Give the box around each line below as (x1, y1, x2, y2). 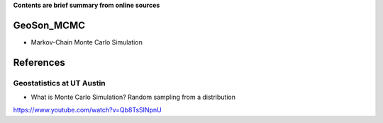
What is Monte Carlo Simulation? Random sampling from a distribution (30, 93, 235, 102)
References (13, 57, 65, 69)
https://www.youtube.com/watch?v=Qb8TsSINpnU (13, 106, 162, 115)
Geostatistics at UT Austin (13, 78, 106, 88)
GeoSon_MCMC (13, 19, 85, 31)
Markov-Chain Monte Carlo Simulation (30, 37, 143, 46)
